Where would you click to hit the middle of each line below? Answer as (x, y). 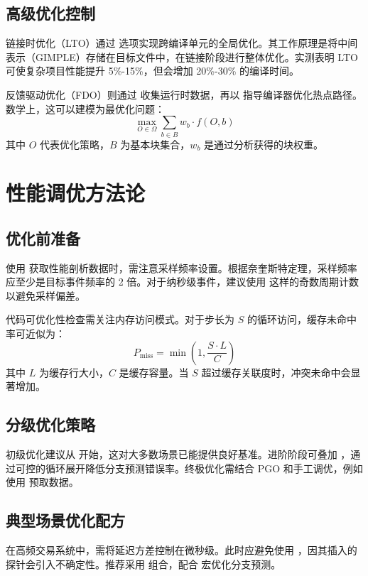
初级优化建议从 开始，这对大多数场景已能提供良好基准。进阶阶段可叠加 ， (178, 454)
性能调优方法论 (76, 193)
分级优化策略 (50, 424)
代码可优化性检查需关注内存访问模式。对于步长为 (120, 319)
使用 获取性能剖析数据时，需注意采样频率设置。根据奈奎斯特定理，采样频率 (182, 267)
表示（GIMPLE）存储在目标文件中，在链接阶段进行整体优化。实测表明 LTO (182, 56)
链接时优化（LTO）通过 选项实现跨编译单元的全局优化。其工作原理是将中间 (182, 43)
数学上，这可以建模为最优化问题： (85, 108)
